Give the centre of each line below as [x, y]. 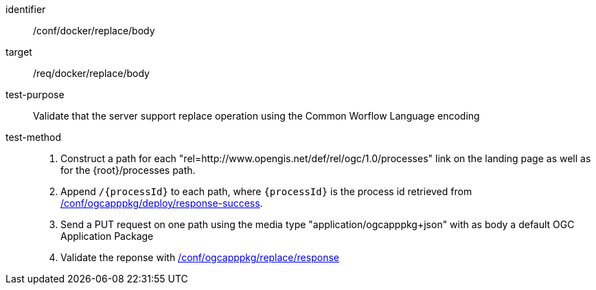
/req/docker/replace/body [91, 73]
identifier [26, 9]
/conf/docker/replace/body [94, 31]
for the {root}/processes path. [128, 170]
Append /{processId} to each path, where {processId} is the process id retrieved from [266, 191]
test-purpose [35, 94]
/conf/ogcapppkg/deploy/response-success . [162, 203]
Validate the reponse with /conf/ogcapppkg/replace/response [200, 257]
